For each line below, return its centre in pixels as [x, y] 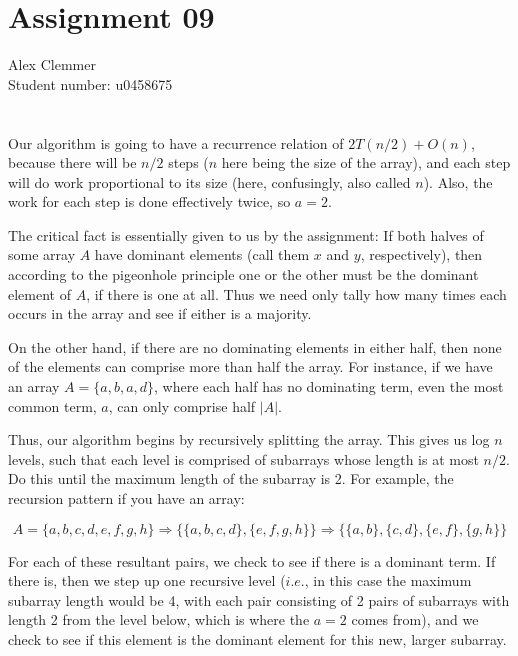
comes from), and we [415, 619]
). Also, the [458, 181]
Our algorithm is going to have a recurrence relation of [176, 142]
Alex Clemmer [52, 64]
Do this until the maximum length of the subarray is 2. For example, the [231, 478]
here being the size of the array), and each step [366, 162]
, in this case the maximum [388, 580]
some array [42, 254]
